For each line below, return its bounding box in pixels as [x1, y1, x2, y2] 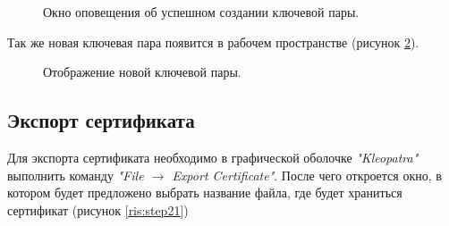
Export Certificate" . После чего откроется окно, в [172, 165, 442, 184]
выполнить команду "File [7, 165, 144, 184]
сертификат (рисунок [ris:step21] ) [7, 200, 189, 219]
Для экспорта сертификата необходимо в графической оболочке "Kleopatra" [7, 147, 419, 166]
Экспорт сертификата [7, 106, 195, 134]
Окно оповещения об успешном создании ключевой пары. [43, 3, 360, 21]
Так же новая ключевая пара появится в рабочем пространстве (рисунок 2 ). [7, 32, 419, 51]
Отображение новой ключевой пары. [43, 63, 241, 81]
